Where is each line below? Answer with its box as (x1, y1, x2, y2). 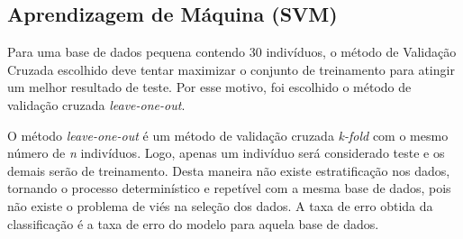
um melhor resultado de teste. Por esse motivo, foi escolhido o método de (7, 78, 412, 97)
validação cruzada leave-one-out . (7, 95, 186, 114)
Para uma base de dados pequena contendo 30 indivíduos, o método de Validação (7, 42, 457, 61)
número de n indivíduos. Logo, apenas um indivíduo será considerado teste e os (7, 143, 445, 162)
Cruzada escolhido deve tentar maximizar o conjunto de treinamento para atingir (7, 60, 455, 78)
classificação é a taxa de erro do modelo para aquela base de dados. (7, 214, 379, 233)
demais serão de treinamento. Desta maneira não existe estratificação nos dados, (7, 161, 450, 179)
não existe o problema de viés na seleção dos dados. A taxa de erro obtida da (7, 196, 433, 215)
